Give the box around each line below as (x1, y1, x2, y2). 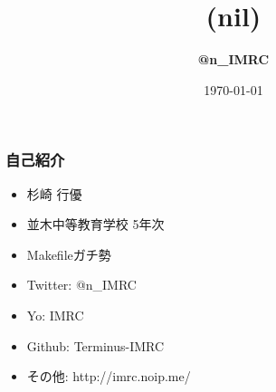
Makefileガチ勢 (26, 244, 111, 263)
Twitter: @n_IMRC (26, 275, 137, 294)
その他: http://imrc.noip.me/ (26, 367, 191, 386)
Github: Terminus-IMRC (26, 336, 165, 355)
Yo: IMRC (26, 305, 84, 324)
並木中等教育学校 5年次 (26, 215, 165, 234)
